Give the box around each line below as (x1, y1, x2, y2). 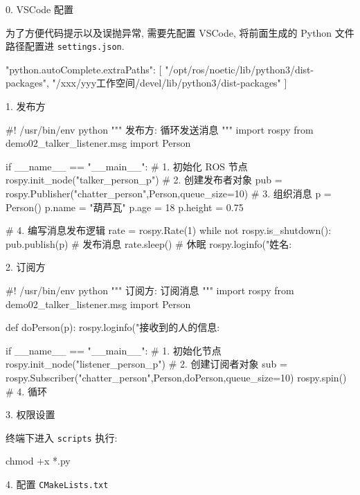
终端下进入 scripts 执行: (6, 430, 118, 444)
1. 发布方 (6, 99, 46, 114)
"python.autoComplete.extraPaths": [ (6, 62, 162, 76)
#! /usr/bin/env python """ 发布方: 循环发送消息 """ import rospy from (6, 122, 314, 136)
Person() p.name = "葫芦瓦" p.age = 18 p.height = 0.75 (6, 199, 244, 214)
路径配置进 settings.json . (6, 39, 125, 53)
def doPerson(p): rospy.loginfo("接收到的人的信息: (6, 320, 220, 334)
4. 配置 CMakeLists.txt (6, 476, 109, 491)
